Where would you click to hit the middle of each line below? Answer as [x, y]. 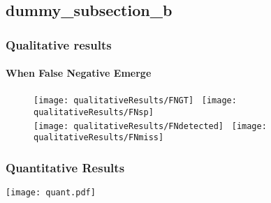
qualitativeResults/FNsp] [94, 113]
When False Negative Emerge [79, 73]
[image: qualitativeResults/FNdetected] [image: [150, 126]
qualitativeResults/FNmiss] [99, 138]
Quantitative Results [65, 167]
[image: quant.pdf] [51, 193]
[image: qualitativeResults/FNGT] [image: [135, 101]
